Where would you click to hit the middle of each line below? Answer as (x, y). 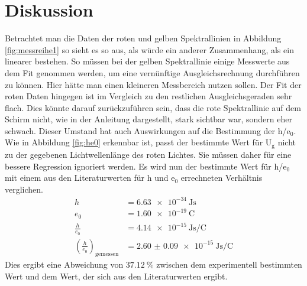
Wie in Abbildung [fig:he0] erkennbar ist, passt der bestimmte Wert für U (138, 142)
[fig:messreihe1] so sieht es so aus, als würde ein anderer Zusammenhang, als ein (149, 49)
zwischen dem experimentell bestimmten (229, 264)
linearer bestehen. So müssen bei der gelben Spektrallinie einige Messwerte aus (147, 61)
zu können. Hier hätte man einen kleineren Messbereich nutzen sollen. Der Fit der (153, 84)
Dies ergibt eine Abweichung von (64, 264)
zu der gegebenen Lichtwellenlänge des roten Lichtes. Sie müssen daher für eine (148, 154)
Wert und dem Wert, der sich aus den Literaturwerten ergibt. (116, 276)
